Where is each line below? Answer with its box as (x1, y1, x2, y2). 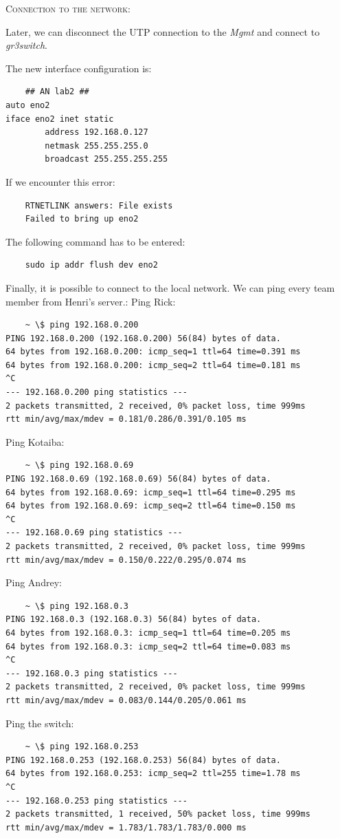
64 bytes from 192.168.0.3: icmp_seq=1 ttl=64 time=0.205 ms (5, 627, 291, 638)
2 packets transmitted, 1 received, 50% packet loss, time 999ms (5, 809, 310, 819)
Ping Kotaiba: (5, 434, 65, 449)
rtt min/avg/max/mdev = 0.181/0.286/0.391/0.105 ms (5, 414, 247, 425)
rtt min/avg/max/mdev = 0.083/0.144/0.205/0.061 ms (5, 695, 247, 705)
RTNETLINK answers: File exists (25, 200, 173, 211)
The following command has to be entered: (5, 234, 185, 248)
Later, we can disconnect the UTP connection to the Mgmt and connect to (5, 24, 320, 39)
